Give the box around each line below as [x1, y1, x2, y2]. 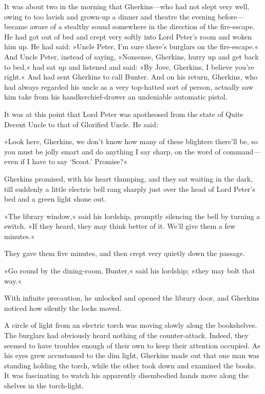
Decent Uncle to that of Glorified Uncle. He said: [4, 119, 158, 129]
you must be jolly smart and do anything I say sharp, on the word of [4, 146, 221, 156]
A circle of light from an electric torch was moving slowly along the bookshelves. [4, 320, 257, 330]
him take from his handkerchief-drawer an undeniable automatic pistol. [4, 91, 228, 102]
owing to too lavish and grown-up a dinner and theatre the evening [4, 11, 216, 22]
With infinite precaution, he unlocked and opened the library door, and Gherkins [4, 292, 260, 303]
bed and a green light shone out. [4, 193, 106, 204]
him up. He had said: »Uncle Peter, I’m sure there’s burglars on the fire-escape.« [4, 41, 259, 52]
